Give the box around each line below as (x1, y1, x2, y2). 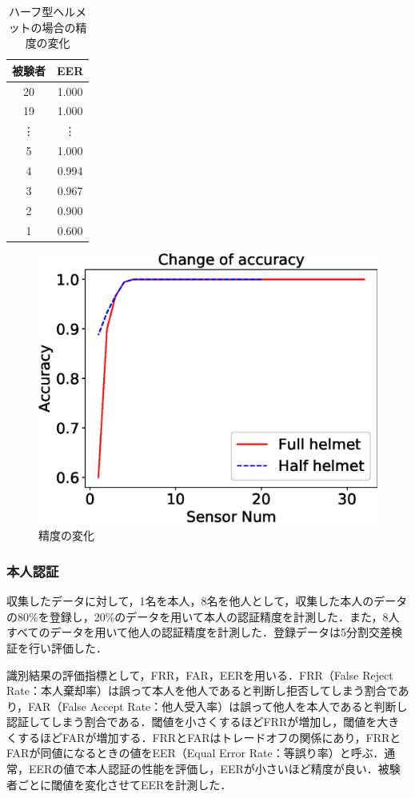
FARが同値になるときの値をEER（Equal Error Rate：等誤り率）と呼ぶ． (6, 744, 385, 761)
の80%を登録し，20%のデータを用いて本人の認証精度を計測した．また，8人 (6, 608, 400, 624)
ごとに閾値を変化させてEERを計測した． (17, 776, 232, 792)
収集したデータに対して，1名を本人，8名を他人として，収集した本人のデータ (6, 593, 408, 609)
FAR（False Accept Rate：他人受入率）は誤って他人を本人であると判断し (28, 697, 408, 714)
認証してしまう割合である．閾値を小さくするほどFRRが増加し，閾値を (6, 713, 377, 730)
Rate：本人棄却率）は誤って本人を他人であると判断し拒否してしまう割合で (6, 682, 398, 699)
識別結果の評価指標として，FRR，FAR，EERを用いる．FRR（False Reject (6, 666, 393, 683)
